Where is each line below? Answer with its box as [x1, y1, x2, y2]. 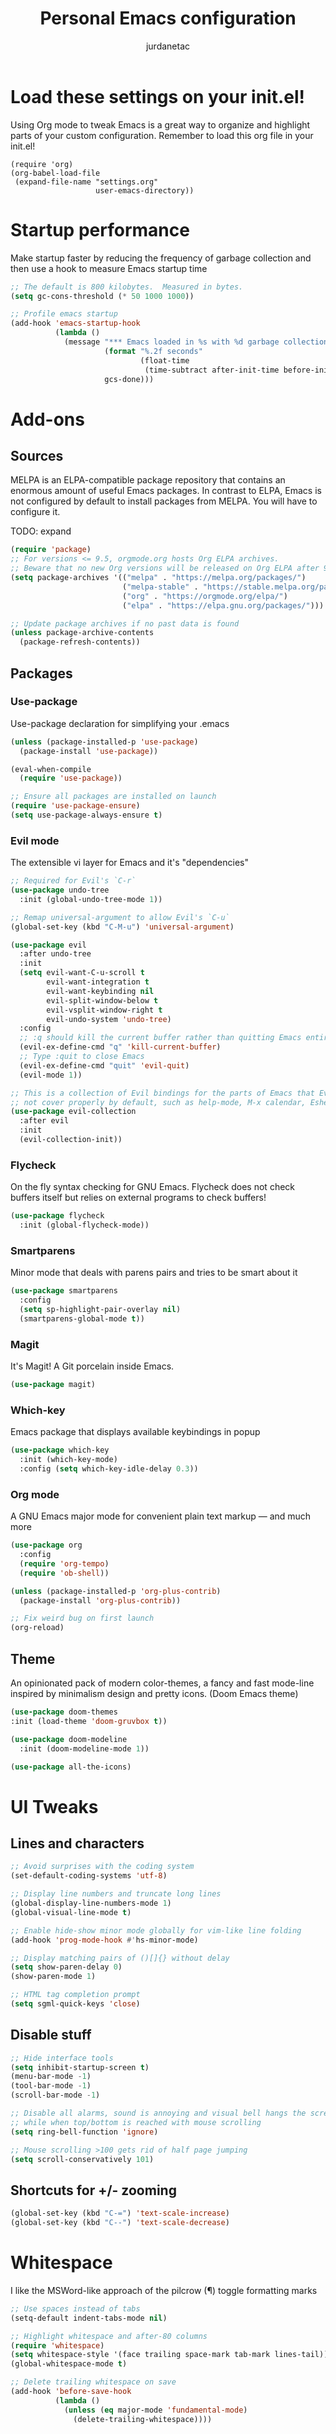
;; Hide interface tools [10, 2053, 114, 2063]
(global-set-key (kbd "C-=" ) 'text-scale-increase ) [10, 2208, 230, 2219]
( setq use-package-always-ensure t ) [10, 810, 163, 821]
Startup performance [10, 218, 190, 241]
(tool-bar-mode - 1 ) [10, 2081, 92, 2091]
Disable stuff [10, 2027, 92, 2044]
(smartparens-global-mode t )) [19, 1313, 145, 1324]
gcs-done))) [104, 374, 155, 384]
